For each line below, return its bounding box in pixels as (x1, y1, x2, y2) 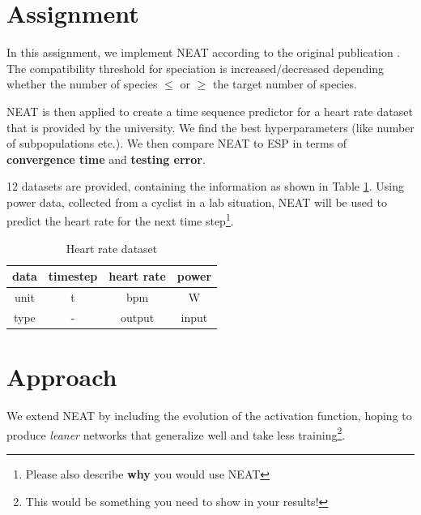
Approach (6, 360, 117, 393)
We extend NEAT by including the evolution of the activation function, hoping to (6, 407, 412, 424)
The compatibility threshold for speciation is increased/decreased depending (6, 59, 385, 76)
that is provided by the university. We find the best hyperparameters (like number (6, 118, 415, 135)
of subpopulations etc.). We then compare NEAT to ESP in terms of (6, 135, 347, 152)
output (120, 309, 155, 325)
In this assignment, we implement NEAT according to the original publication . (6, 44, 401, 61)
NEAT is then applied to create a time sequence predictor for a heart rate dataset (6, 102, 413, 119)
